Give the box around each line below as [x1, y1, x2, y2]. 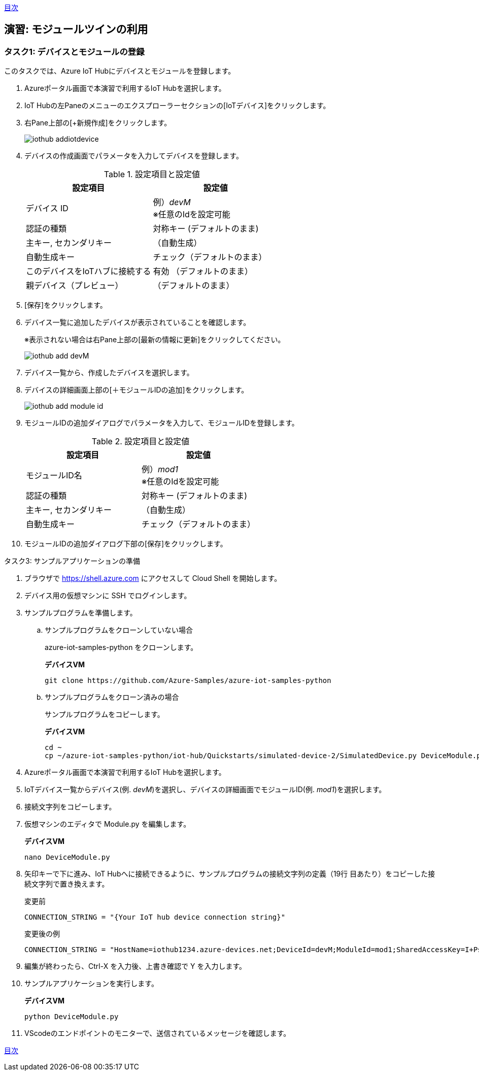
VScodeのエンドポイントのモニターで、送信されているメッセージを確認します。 [24, 1029, 291, 1038]
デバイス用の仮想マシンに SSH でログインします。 [24, 591, 191, 600]
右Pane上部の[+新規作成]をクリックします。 [24, 118, 172, 127]
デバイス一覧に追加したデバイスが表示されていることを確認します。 [24, 318, 251, 327]
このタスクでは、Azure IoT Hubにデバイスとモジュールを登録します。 [4, 67, 235, 76]
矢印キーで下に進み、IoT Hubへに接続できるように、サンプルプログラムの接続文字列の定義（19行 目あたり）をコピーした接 [24, 869, 435, 878]
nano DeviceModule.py [24, 853, 110, 862]
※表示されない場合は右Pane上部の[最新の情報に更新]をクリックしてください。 [24, 335, 285, 344]
